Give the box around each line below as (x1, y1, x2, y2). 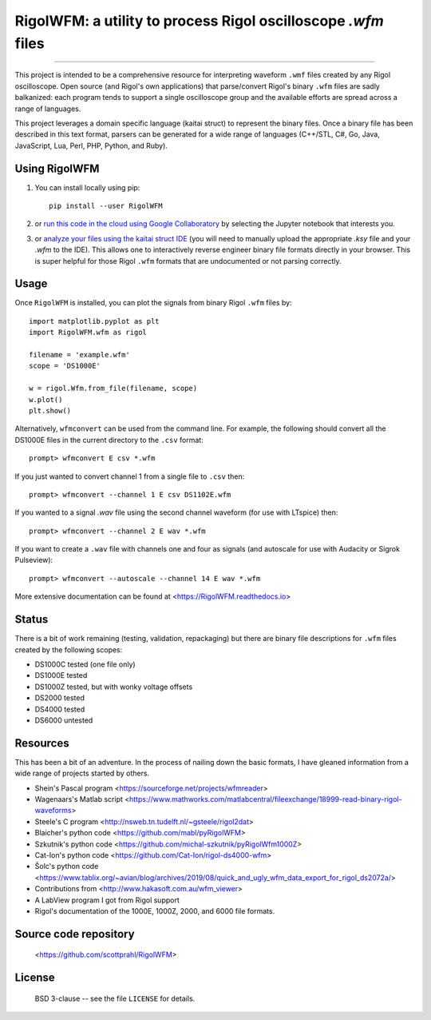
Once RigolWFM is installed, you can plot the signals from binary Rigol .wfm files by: (14, 298, 292, 308)
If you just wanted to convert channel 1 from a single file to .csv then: (14, 472, 245, 481)
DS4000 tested (34, 704, 85, 714)
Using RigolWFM (14, 161, 100, 175)
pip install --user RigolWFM (49, 201, 163, 210)
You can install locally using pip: (34, 182, 140, 192)
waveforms (34, 806, 72, 815)
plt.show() (29, 406, 72, 415)
